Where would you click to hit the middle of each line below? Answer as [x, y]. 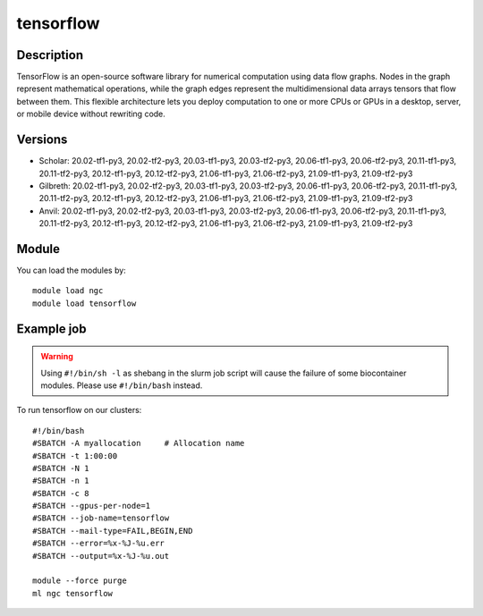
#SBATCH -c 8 [61, 493]
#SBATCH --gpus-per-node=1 [92, 506]
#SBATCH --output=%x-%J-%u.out [101, 556]
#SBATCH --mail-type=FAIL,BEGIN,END [113, 531]
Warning [57, 357]
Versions [42, 140]
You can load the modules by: [72, 270]
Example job [51, 329]
